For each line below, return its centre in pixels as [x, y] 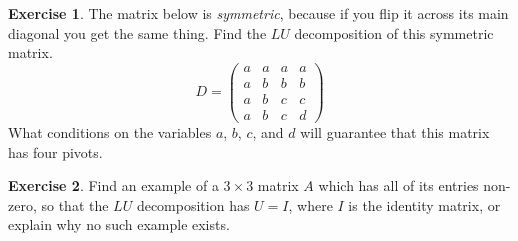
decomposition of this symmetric [394, 32]
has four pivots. [55, 151]
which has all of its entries [398, 185]
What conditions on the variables [110, 131]
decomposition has [193, 204]
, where [310, 204]
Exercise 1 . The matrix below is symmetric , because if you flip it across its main [258, 13]
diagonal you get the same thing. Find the [137, 32]
